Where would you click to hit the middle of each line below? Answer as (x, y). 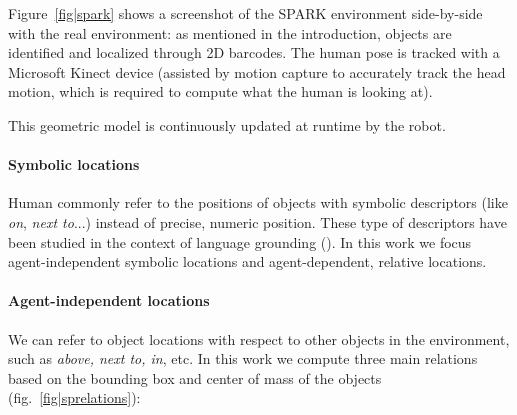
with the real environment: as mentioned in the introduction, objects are (230, 32)
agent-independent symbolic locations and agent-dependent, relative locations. (247, 261)
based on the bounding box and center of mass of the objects (195, 377)
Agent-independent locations (109, 300)
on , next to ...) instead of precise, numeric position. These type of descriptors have (257, 221)
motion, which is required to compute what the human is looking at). (220, 91)
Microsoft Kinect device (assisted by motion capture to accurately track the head (257, 71)
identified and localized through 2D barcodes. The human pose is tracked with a (254, 52)
